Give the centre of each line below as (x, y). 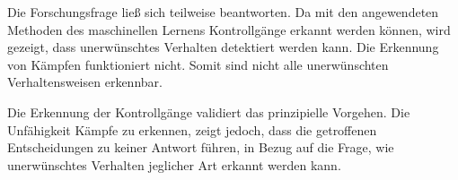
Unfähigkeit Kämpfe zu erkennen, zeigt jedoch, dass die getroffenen (192, 129)
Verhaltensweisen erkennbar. (85, 82)
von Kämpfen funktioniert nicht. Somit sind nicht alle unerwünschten (198, 64)
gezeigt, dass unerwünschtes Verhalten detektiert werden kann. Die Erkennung (223, 47)
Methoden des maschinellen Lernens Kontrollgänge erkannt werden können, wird (229, 29)
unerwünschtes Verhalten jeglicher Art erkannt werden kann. (174, 164)
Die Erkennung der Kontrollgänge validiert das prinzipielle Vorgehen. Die (209, 111)
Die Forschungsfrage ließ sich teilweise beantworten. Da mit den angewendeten (223, 12)
